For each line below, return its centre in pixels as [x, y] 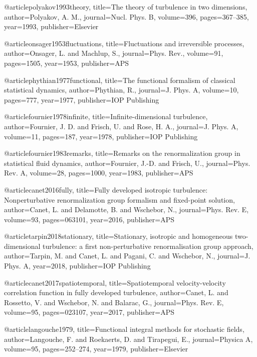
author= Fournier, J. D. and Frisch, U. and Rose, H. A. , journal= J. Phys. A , [121, 126]
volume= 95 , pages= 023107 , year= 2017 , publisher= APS [89, 312]
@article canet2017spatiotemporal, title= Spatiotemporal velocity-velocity [115, 282]
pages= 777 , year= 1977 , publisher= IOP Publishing [82, 99]
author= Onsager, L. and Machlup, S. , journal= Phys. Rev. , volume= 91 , [114, 53]
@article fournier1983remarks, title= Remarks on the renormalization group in [122, 153]
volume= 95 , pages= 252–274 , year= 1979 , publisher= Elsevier [96, 349]
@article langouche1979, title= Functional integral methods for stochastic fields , [124, 329]
